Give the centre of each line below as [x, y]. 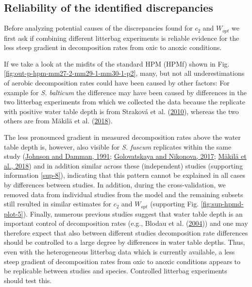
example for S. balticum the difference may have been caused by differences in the [125, 92]
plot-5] [14, 213]
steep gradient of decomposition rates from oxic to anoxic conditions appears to [122, 261]
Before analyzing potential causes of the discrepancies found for [98, 28]
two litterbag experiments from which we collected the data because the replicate [125, 102]
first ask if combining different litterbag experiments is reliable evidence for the [122, 38]
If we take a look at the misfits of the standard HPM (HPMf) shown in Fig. [117, 63]
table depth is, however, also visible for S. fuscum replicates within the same [118, 146]
